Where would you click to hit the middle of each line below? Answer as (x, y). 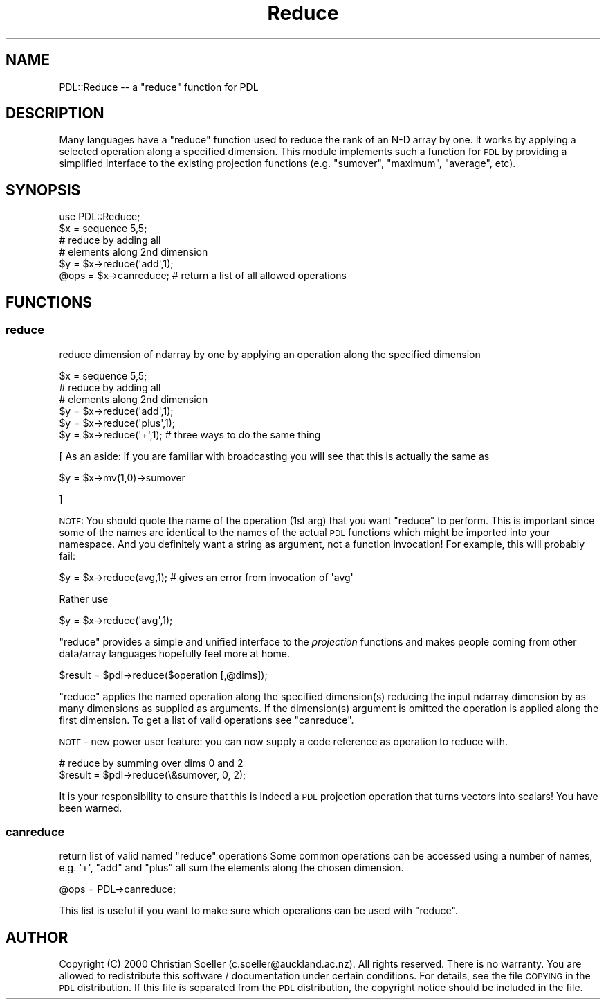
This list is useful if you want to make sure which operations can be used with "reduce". (258, 911)
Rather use (84, 598)
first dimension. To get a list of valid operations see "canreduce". (206, 720)
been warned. (91, 808)
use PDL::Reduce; (100, 217)
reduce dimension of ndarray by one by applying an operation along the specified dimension (270, 354)
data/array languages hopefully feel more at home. (175, 653)
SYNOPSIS (43, 190)
